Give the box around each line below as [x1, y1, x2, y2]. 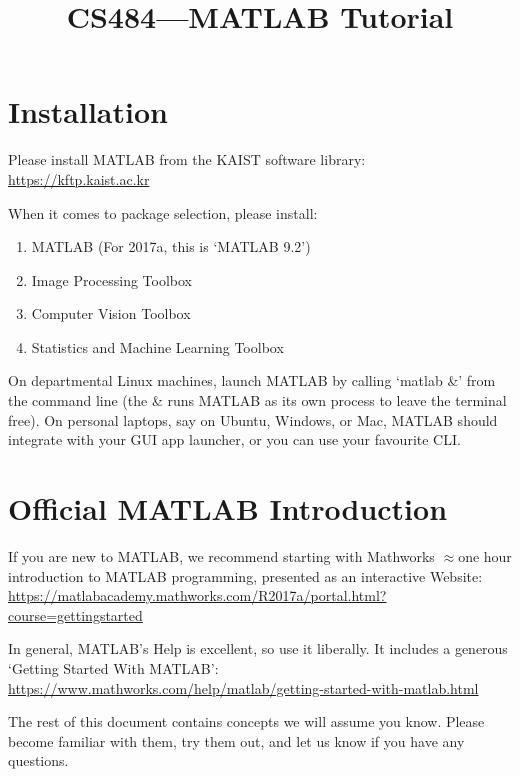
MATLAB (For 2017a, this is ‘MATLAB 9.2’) [31, 236, 311, 257]
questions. [8, 750, 69, 771]
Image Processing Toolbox [31, 269, 193, 290]
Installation [8, 91, 168, 132]
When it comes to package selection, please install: [8, 202, 318, 223]
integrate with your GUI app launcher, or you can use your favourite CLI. [8, 429, 461, 450]
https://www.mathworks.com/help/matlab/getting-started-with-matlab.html [8, 677, 479, 698]
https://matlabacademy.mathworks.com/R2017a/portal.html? [8, 585, 387, 606]
